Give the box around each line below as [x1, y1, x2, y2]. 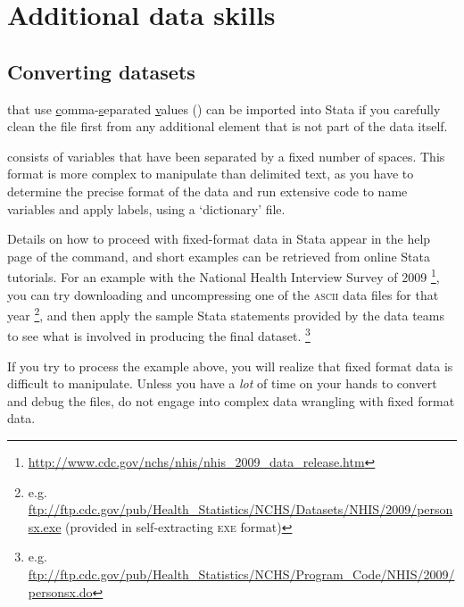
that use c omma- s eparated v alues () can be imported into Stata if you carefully [7, 99, 441, 118]
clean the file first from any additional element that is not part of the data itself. [7, 117, 448, 136]
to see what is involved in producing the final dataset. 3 [7, 324, 311, 345]
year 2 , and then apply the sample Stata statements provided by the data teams [7, 303, 444, 324]
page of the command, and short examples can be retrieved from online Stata [7, 246, 430, 265]
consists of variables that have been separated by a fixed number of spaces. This [7, 146, 445, 165]
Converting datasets [7, 57, 195, 85]
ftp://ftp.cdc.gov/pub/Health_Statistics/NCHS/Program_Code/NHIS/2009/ [28, 565, 455, 584]
